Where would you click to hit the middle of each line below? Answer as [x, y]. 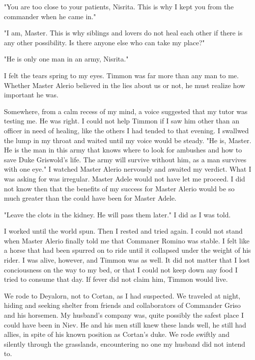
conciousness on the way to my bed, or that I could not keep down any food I [121, 269]
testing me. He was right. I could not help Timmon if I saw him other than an [122, 121]
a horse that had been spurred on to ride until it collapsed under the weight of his [127, 250]
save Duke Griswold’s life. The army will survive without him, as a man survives [125, 159]
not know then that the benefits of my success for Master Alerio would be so [119, 188]
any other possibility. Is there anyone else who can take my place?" [104, 42]
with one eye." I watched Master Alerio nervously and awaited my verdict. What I [128, 169]
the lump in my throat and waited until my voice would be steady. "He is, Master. [128, 140]
